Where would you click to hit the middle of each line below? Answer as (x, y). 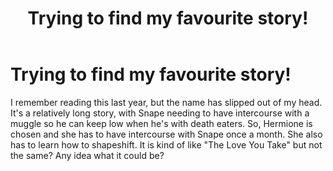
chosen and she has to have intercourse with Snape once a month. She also (166, 134)
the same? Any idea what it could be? (87, 155)
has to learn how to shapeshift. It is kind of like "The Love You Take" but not (166, 144)
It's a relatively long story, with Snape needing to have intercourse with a (160, 113)
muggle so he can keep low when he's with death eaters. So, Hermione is (161, 123)
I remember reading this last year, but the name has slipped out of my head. (166, 102)
